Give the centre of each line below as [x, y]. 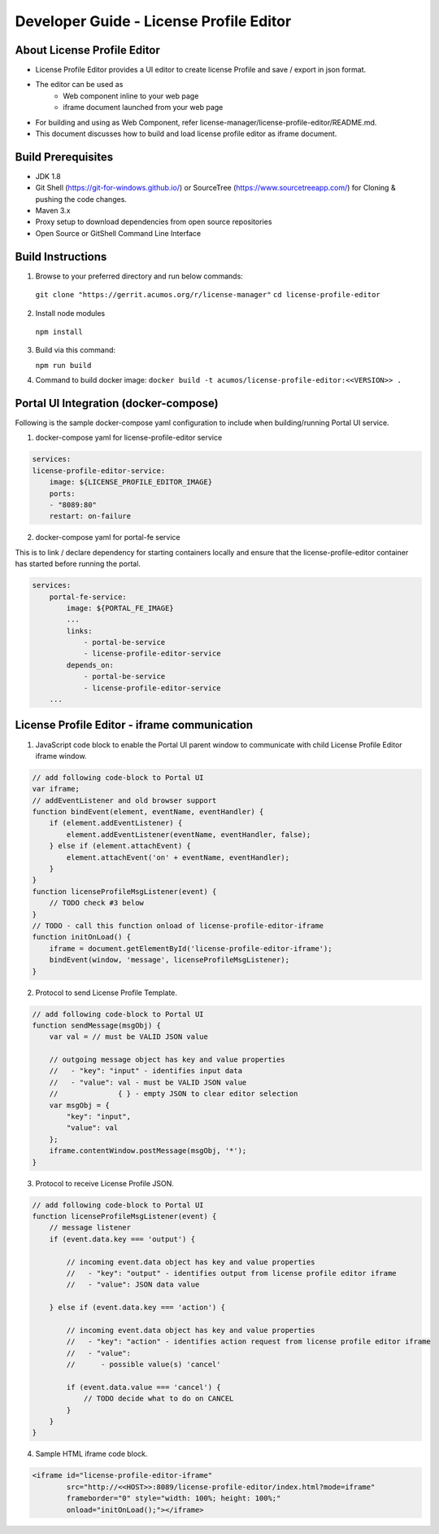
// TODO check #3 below [96, 903]
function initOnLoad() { [82, 937]
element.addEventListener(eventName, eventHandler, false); [189, 834]
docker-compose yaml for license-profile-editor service [129, 438]
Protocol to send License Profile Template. [106, 993]
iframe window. [61, 756]
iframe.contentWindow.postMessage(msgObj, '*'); [148, 1151]
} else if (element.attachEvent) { [120, 846]
